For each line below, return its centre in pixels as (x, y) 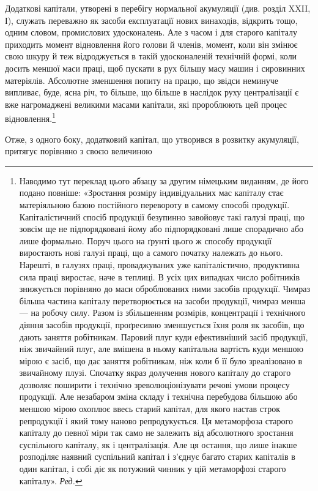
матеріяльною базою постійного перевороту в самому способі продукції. (154, 204)
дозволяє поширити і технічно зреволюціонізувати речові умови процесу (154, 384)
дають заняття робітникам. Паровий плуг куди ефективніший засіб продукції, (164, 336)
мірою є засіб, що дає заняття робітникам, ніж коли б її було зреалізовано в (161, 360)
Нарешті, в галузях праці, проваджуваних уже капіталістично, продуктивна (159, 264)
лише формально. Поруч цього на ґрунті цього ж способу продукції (146, 240)
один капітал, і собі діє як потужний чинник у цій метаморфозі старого (153, 469)
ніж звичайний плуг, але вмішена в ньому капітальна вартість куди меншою (161, 349)
